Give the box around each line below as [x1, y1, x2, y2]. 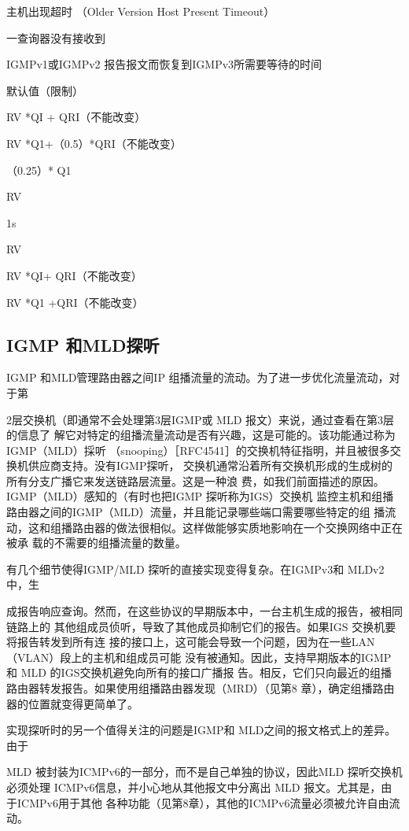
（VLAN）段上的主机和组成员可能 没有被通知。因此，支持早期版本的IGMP [6, 648, 392, 665]
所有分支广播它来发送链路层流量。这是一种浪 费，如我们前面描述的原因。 [6, 472, 385, 489]
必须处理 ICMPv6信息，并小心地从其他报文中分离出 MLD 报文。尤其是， [6, 778, 381, 795]
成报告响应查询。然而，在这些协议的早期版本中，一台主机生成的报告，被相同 [6, 603, 403, 619]
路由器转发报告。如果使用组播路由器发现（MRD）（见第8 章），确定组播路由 [6, 680, 395, 696]
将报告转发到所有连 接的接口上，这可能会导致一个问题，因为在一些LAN [6, 633, 375, 650]
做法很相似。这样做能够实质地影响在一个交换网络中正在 [116, 519, 403, 535]
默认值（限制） [6, 82, 83, 98]
